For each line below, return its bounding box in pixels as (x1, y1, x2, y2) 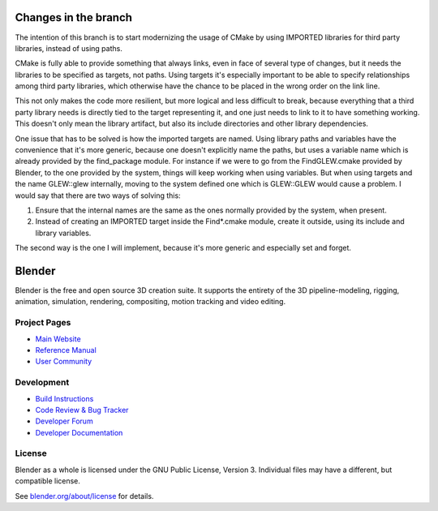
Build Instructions (35, 393, 94, 403)
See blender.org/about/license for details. (15, 491, 154, 500)
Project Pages (15, 317, 71, 328)
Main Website (35, 333, 81, 344)
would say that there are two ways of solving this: (15, 191, 182, 200)
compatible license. (15, 476, 81, 486)
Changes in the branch (15, 11, 133, 24)
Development (15, 377, 70, 389)
